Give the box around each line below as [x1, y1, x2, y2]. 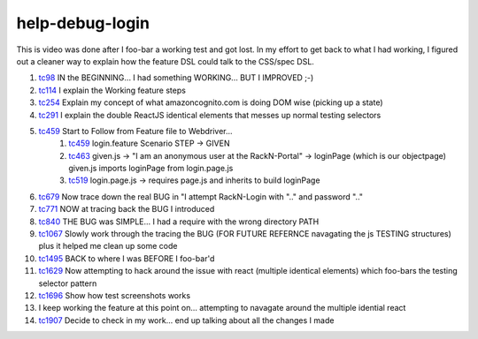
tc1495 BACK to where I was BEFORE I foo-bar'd [38, 252, 215, 264]
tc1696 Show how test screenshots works [38, 290, 190, 300]
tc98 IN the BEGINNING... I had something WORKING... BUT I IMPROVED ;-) [38, 72, 314, 83]
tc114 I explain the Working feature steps [38, 85, 186, 95]
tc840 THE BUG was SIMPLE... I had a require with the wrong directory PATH [38, 216, 320, 227]
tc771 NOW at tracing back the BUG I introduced [38, 204, 215, 215]
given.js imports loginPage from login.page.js [68, 163, 234, 174]
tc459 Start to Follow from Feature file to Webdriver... [38, 125, 234, 136]
